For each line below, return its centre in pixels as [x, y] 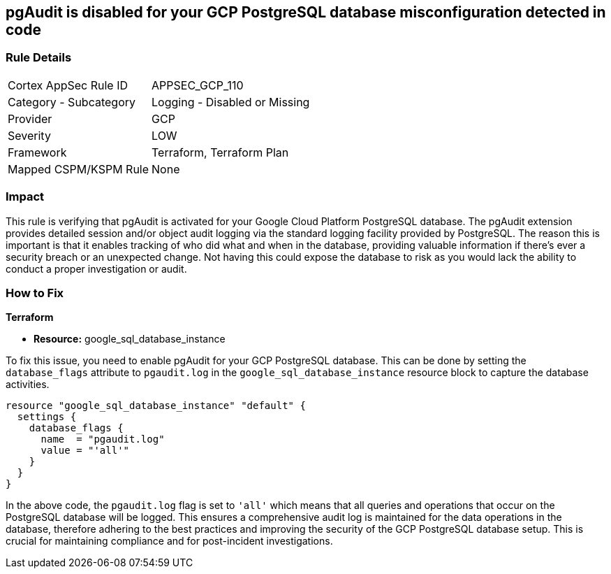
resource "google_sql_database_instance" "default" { [156, 406]
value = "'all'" [85, 451]
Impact [25, 197]
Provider [30, 119]
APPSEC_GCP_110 [198, 85]
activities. [28, 385]
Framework [37, 152]
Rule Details [39, 58]
